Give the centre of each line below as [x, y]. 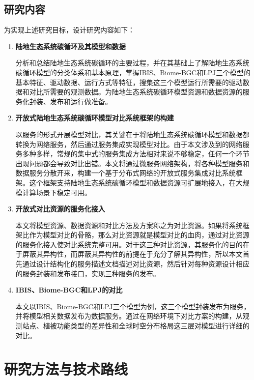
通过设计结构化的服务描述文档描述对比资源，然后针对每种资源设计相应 [136, 264]
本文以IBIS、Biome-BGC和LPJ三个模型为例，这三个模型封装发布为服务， [133, 306]
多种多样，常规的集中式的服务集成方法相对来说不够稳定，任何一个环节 [136, 154]
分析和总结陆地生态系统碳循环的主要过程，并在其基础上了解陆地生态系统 [132, 63]
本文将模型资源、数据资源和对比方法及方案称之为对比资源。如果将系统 [129, 225]
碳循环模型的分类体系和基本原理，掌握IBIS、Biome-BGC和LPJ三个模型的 [133, 72]
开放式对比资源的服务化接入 [60, 209]
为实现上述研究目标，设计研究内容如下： [69, 30]
